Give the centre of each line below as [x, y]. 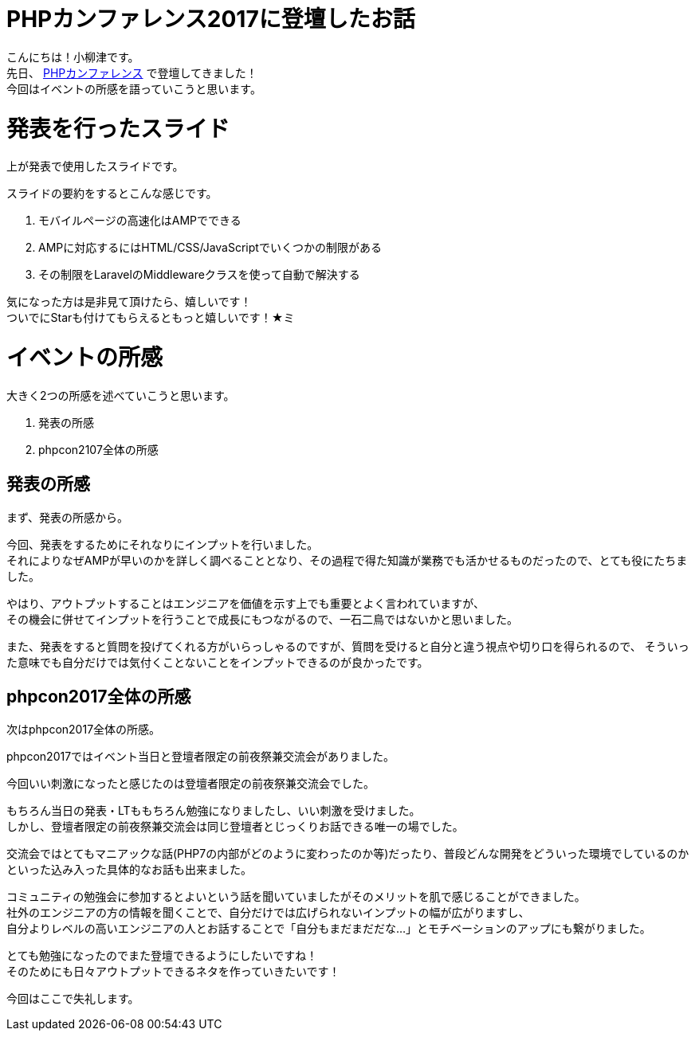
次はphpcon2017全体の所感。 [84, 730]
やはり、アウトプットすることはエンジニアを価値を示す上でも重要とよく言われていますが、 [246, 603]
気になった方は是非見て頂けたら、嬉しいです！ [129, 302]
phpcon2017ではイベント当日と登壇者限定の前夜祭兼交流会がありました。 [201, 757]
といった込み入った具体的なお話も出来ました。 [129, 870]
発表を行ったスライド [118, 129]
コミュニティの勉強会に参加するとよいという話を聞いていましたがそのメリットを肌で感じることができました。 [296, 897]
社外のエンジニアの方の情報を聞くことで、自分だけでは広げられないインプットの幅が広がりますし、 [268, 913]
